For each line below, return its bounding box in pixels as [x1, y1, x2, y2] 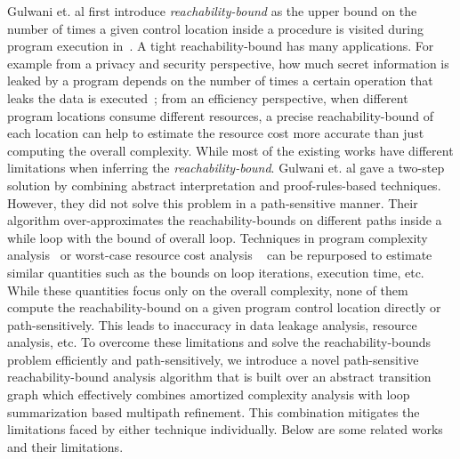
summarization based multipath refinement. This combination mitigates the [7, 402, 420, 421]
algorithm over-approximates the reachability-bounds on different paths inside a [7, 211, 442, 229]
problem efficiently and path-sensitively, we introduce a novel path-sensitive [7, 350, 419, 368]
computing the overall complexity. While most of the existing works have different [7, 141, 454, 159]
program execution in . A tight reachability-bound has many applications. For [7, 36, 434, 55]
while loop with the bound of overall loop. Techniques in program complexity [7, 228, 428, 246]
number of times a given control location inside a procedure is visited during [7, 19, 424, 37]
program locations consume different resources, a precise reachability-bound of [7, 106, 433, 125]
